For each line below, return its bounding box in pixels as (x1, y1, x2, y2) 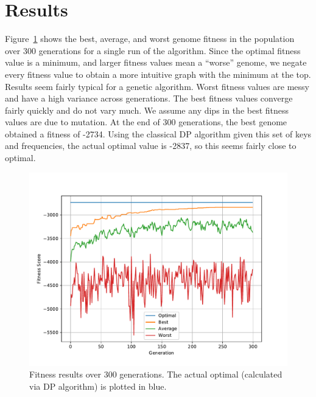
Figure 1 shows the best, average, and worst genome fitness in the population (5, 32, 295, 45)
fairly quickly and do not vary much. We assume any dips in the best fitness (5, 103, 289, 116)
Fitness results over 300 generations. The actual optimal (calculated (29, 368, 283, 381)
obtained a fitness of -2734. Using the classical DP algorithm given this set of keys (5, 127, 312, 140)
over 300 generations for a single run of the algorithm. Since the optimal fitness (5, 44, 301, 57)
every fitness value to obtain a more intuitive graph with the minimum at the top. (5, 67, 311, 80)
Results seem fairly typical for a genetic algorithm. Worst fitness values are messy (5, 80, 309, 92)
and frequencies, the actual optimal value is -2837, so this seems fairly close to (5, 139, 297, 152)
